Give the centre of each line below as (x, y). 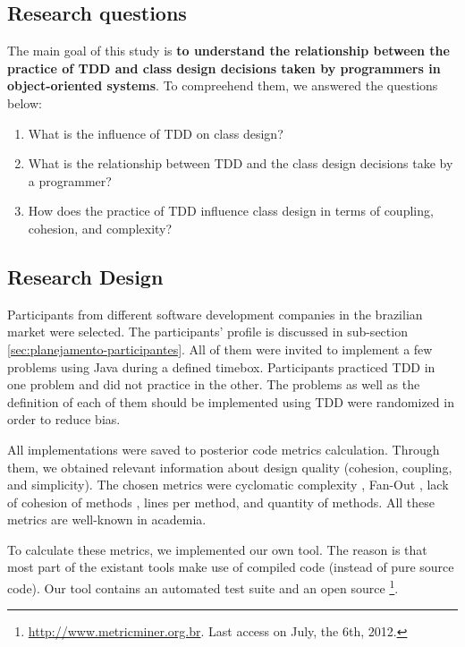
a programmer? (70, 180)
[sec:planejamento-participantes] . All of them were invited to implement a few (220, 349)
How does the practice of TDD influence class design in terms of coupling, (231, 211)
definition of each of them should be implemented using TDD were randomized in (231, 401)
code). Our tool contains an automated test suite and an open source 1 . (203, 587)
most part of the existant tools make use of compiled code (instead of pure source (231, 567)
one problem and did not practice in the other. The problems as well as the (214, 384)
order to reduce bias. (64, 419)
